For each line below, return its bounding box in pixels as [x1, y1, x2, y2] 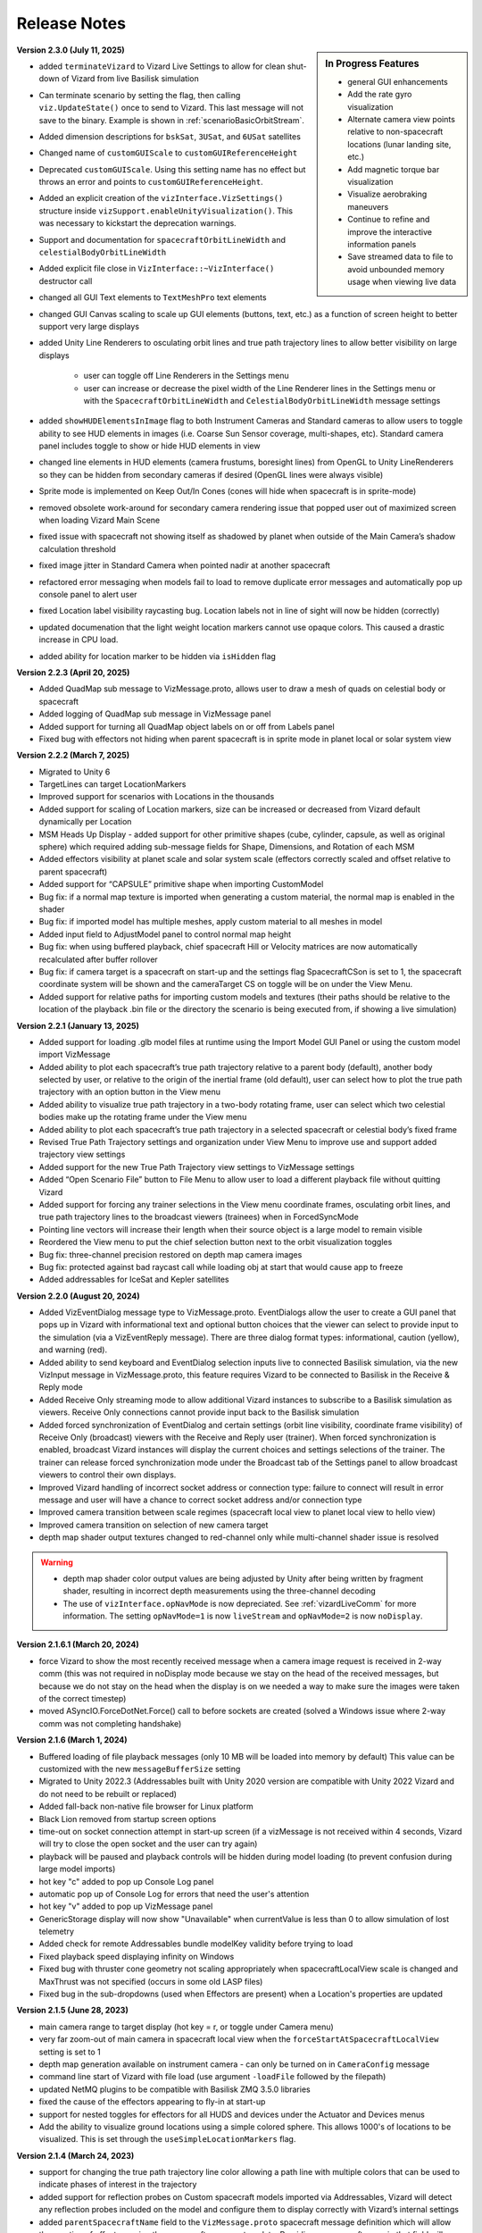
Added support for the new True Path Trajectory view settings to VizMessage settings [38, 1161, 355, 1172]
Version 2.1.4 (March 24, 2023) [16, 2150, 135, 2161]
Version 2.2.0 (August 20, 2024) [16, 1291, 140, 1301]
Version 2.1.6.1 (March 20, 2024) [16, 1639, 139, 1650]
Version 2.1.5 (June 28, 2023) [16, 2005, 129, 2016]
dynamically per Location [38, 816, 132, 827]
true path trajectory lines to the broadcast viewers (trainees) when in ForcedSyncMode [38, 1211, 359, 1223]
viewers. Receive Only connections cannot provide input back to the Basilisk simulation [38, 1407, 360, 1418]
